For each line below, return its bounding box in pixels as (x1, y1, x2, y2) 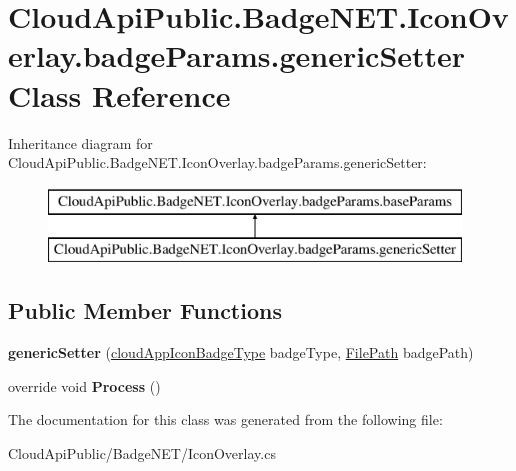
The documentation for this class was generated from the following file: (8, 409, 443, 430)
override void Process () (8, 375, 161, 396)
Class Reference (8, 74, 231, 115)
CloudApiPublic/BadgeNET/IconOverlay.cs (8, 442, 276, 463)
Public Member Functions (8, 295, 282, 326)
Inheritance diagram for (8, 132, 153, 153)
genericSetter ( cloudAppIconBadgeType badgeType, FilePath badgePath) (8, 342, 474, 363)
